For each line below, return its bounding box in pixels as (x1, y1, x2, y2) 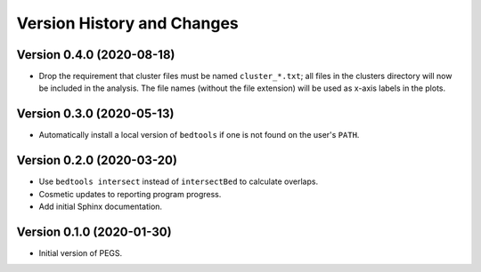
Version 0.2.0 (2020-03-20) (16, 153, 178, 168)
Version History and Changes (16, 13, 240, 33)
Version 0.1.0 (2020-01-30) (16, 224, 173, 239)
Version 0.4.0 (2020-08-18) (16, 47, 175, 62)
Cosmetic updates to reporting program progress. (38, 188, 222, 199)
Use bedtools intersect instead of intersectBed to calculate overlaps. (38, 176, 319, 187)
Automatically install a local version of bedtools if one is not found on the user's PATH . (38, 130, 360, 140)
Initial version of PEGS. (38, 247, 123, 258)
